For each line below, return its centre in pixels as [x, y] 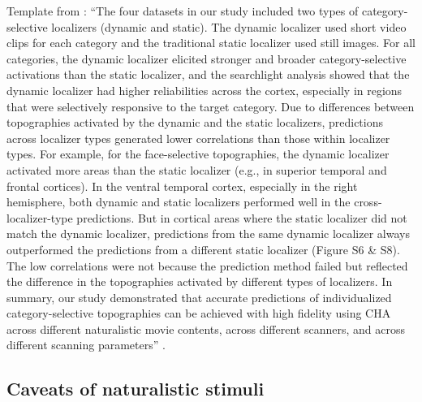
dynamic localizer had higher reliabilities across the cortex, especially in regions [205, 90]
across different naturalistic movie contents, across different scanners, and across [206, 329]
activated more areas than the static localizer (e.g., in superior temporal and [197, 169]
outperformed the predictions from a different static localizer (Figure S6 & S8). [203, 249]
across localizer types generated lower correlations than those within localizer [198, 138]
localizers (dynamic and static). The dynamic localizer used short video [229, 26]
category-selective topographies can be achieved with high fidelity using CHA [199, 313]
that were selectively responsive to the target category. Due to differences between [211, 106]
